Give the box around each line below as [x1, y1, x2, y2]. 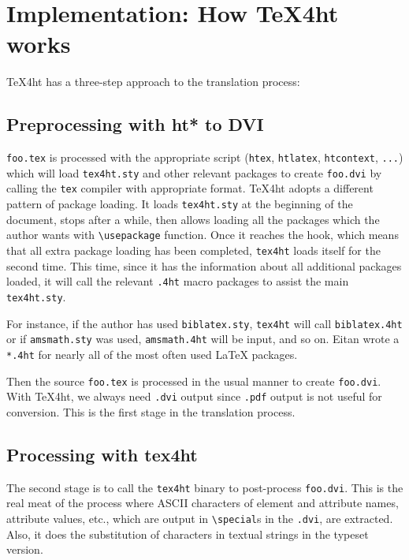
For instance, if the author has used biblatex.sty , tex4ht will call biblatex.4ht [6, 315, 403, 331]
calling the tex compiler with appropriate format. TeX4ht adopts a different [6, 180, 374, 196]
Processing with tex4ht [6, 442, 198, 466]
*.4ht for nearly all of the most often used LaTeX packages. [6, 345, 298, 362]
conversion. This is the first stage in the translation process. [6, 403, 296, 420]
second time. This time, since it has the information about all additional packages [6, 257, 402, 274]
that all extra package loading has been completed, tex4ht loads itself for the [6, 241, 381, 258]
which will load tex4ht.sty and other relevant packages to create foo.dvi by [6, 164, 382, 181]
